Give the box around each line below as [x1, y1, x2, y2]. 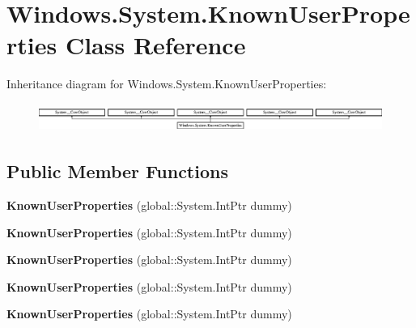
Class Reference [65, 28, 246, 62]
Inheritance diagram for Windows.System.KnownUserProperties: [6, 75, 327, 92]
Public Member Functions [6, 159, 228, 184]
